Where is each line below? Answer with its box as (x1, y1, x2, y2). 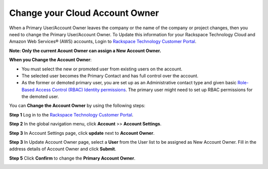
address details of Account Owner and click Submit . (9, 146, 117, 152)
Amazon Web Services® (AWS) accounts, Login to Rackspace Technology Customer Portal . (9, 39, 197, 45)
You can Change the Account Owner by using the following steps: (9, 103, 146, 109)
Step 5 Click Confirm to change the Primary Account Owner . (9, 155, 136, 161)
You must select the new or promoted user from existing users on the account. (21, 66, 183, 72)
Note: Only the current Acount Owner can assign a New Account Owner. (9, 48, 161, 54)
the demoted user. (21, 94, 59, 100)
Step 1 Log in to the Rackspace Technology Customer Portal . (9, 112, 134, 117)
